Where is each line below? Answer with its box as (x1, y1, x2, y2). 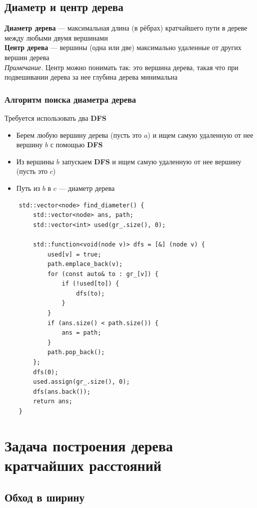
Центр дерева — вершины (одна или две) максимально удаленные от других (4, 42, 241, 53)
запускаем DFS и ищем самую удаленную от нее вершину (61, 156, 241, 166)
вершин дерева (4, 52, 49, 62)
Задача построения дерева (4, 435, 173, 455)
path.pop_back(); (47, 349, 105, 356)
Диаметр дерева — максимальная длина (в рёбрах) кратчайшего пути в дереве (4, 23, 247, 33)
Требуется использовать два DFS (4, 112, 106, 123)
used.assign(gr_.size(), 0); (33, 378, 130, 386)
